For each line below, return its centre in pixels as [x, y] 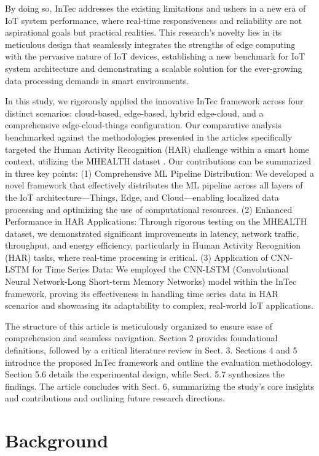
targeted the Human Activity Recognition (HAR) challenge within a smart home [157, 149]
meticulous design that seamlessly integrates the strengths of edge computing [150, 44]
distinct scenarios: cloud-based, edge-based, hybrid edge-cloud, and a [134, 113]
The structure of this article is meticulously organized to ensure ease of [139, 326]
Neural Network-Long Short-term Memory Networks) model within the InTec [151, 281]
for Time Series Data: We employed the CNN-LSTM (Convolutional [160, 269]
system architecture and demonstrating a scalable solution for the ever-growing [154, 68]
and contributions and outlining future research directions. [115, 398]
